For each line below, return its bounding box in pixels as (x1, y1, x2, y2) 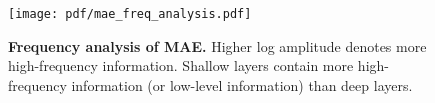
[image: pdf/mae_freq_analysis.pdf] (8, 7, 252, 21)
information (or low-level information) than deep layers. (71, 74, 413, 95)
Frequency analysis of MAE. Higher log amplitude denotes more (8, 35, 427, 56)
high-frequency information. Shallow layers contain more (8, 55, 354, 76)
